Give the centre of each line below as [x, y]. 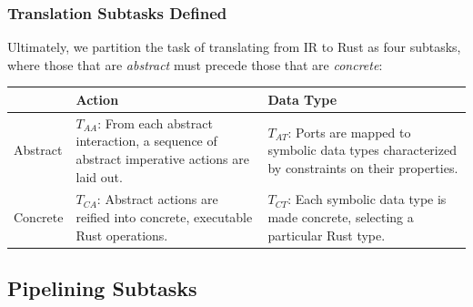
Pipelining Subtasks [102, 288]
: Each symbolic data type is [367, 199]
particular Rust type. [327, 235]
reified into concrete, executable [164, 216]
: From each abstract [155, 123]
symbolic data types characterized [362, 150]
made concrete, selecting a [341, 216]
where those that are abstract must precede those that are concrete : [195, 64]
